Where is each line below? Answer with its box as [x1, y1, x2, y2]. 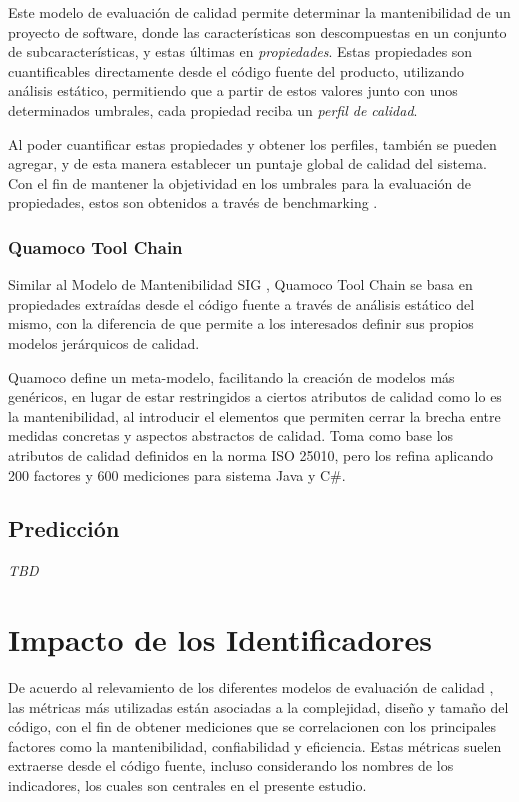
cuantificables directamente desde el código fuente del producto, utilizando [8, 60, 465, 81]
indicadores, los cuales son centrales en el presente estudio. [8, 774, 367, 795]
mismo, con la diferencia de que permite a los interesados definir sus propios [8, 313, 474, 334]
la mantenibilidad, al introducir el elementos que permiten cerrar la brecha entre [8, 405, 501, 426]
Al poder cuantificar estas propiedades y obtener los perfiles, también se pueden [8, 133, 497, 154]
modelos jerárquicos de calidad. [8, 332, 200, 353]
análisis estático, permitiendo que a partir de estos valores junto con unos [8, 80, 458, 101]
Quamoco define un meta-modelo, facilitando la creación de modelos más [8, 366, 455, 387]
